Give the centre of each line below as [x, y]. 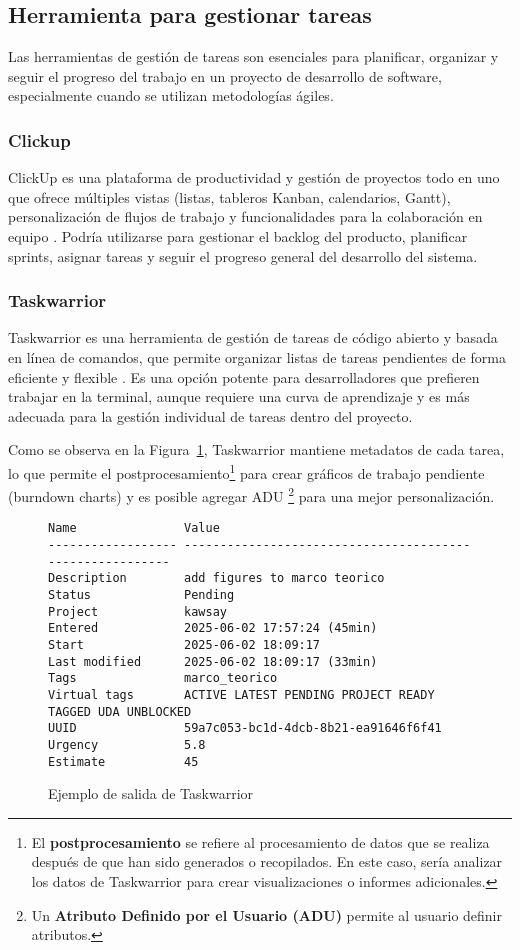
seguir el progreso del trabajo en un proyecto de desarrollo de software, [225, 75]
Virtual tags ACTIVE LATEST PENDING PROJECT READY [241, 695]
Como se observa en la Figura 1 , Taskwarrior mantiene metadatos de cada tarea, [256, 449]
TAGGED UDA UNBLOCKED [120, 711]
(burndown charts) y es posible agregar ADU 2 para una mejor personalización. [251, 494]
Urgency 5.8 [127, 744]
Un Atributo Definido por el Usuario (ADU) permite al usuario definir [266, 914]
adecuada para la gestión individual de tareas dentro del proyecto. [210, 415]
